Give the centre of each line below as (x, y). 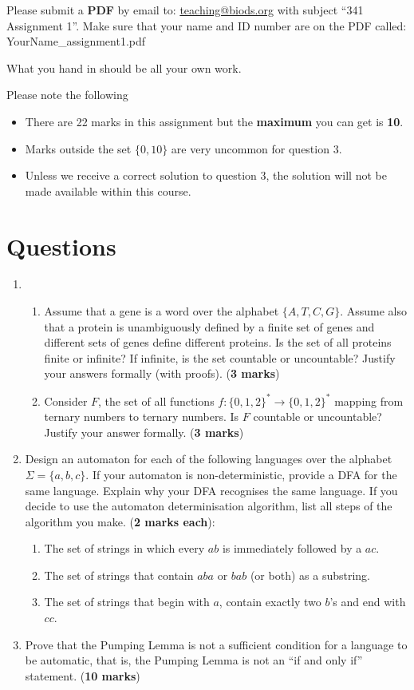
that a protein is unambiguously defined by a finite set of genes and (209, 326)
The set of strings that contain (119, 575)
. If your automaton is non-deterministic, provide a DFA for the (241, 474)
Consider (66, 401)
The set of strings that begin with (127, 602)
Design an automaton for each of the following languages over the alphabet (209, 459)
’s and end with (368, 602)
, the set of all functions (156, 401)
